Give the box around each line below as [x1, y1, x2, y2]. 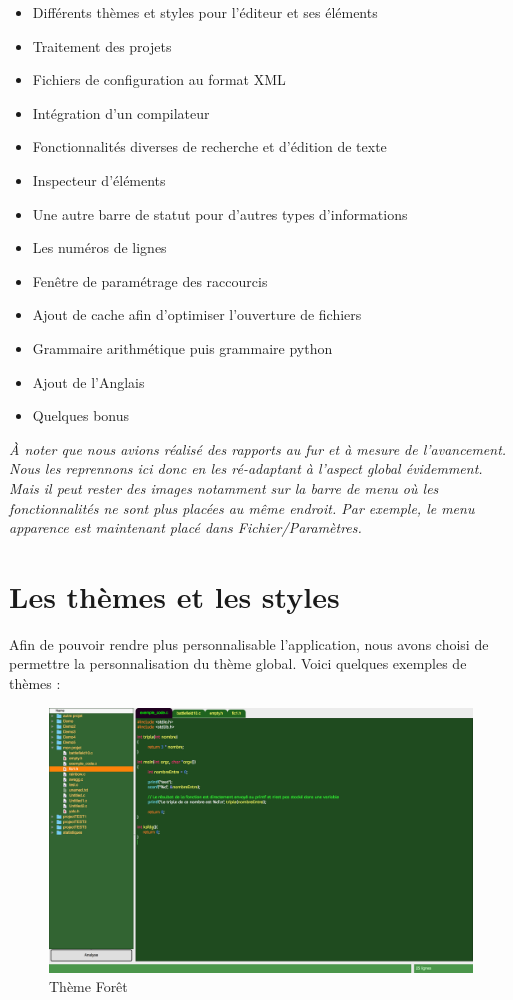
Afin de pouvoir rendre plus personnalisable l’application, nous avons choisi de [9, 633, 489, 654]
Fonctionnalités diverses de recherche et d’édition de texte [32, 136, 387, 157]
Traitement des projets [32, 35, 172, 56]
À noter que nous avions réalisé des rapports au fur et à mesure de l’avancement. [9, 438, 507, 459]
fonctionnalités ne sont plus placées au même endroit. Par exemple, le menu [9, 497, 475, 518]
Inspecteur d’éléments [32, 169, 166, 190]
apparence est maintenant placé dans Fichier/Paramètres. [9, 517, 362, 538]
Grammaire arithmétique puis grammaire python [32, 337, 333, 358]
